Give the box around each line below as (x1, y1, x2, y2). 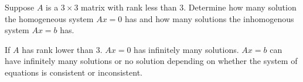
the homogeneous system (5, 12, 94, 24)
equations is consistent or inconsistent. (5, 66, 142, 78)
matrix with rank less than (81, 1, 177, 13)
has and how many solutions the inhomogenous (124, 12, 294, 24)
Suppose (5, 1, 35, 13)
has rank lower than (22, 43, 94, 55)
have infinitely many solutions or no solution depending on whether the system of (5, 55, 298, 67)
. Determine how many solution (183, 1, 297, 13)
